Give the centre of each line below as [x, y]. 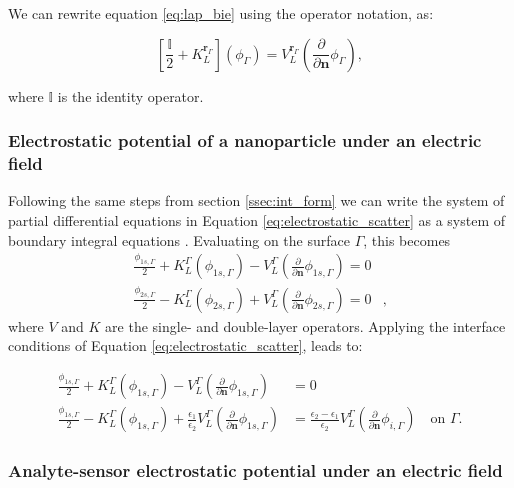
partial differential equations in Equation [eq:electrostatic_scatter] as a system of [257, 219]
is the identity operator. [130, 95]
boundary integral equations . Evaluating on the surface [179, 239]
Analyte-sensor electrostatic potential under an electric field [255, 470]
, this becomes [407, 239]
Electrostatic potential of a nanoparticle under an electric [245, 140]
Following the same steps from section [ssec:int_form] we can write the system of [256, 200]
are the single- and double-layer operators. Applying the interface [305, 325]
